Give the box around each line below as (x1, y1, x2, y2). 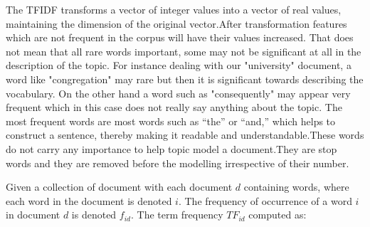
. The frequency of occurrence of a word (178, 193, 352, 208)
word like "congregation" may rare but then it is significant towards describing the (6, 71, 364, 86)
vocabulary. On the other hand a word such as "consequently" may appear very (6, 85, 351, 100)
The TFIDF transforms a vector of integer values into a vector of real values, (6, 2, 342, 16)
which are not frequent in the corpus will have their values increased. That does (6, 30, 354, 45)
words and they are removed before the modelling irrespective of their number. (6, 155, 349, 170)
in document (6, 207, 60, 222)
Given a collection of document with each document (6, 179, 233, 194)
